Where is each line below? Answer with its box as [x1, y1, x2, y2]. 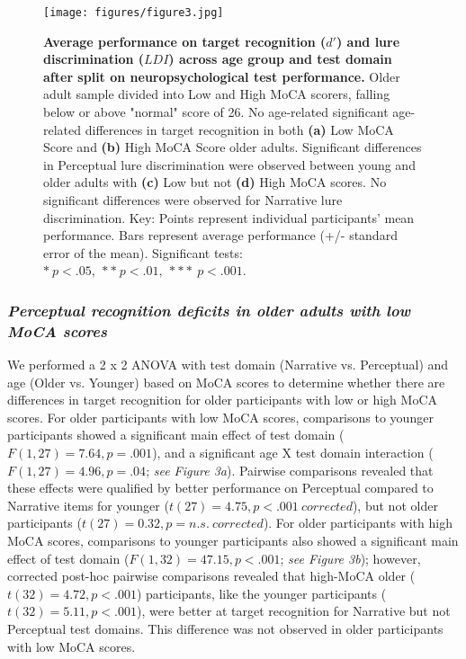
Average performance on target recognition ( [43, 31, 327, 50]
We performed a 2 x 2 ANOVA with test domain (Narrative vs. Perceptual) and [7, 355, 449, 374]
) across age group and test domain [168, 49, 392, 68]
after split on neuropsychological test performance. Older [43, 67, 400, 85]
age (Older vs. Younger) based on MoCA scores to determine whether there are [7, 372, 445, 391]
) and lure [336, 31, 400, 50]
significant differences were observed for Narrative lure [43, 191, 343, 209]
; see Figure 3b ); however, [280, 548, 421, 567]
